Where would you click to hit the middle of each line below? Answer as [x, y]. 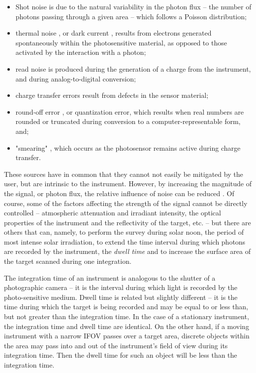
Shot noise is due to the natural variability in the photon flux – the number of [133, 6]
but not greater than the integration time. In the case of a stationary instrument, [127, 316]
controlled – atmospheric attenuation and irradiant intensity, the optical [112, 213]
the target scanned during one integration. [68, 261]
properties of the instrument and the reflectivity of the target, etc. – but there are [128, 222]
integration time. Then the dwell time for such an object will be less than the [121, 355]
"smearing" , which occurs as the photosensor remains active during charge [128, 147]
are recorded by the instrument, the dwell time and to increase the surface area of [127, 251]
